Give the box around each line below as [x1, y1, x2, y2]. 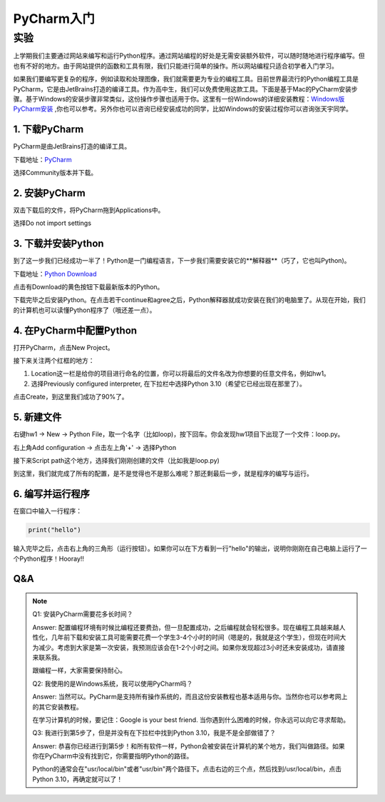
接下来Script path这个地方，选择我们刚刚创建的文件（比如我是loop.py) [13, 456, 220, 464]
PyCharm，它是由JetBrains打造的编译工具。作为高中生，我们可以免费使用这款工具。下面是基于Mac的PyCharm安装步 [13, 84, 358, 93]
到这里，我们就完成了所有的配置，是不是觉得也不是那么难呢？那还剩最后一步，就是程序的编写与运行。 [13, 469, 313, 478]
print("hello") [28, 526, 81, 534]
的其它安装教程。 [32, 702, 83, 711]
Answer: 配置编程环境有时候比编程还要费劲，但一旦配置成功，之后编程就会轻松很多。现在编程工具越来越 [32, 623, 339, 631]
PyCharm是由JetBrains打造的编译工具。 [13, 142, 131, 151]
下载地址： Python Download [13, 269, 97, 278]
